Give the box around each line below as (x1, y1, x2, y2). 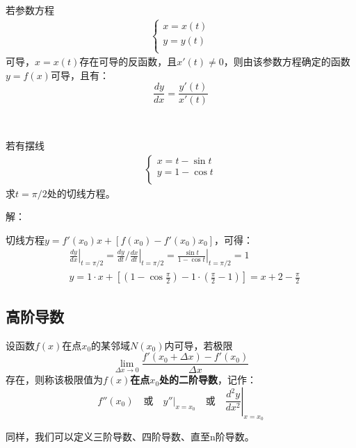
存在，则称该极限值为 (6, 372, 103, 387)
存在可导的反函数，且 (79, 54, 177, 69)
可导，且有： (50, 67, 109, 82)
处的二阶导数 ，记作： (159, 372, 257, 387)
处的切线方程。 (47, 185, 115, 200)
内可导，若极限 (164, 338, 233, 352)
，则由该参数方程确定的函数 (223, 54, 350, 69)
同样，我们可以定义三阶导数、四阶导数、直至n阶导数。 (6, 429, 254, 443)
